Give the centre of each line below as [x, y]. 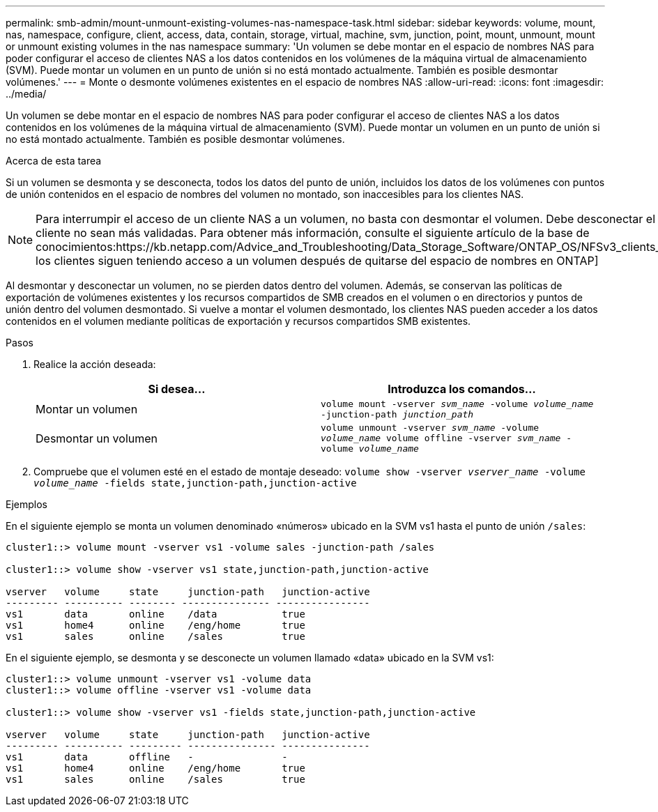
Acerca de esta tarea [54, 161]
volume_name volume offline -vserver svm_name [441, 438]
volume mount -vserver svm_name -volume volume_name [457, 404]
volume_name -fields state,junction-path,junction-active [195, 483]
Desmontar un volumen [97, 438]
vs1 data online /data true [155, 614]
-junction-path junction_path [397, 414]
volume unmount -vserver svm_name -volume [430, 428]
